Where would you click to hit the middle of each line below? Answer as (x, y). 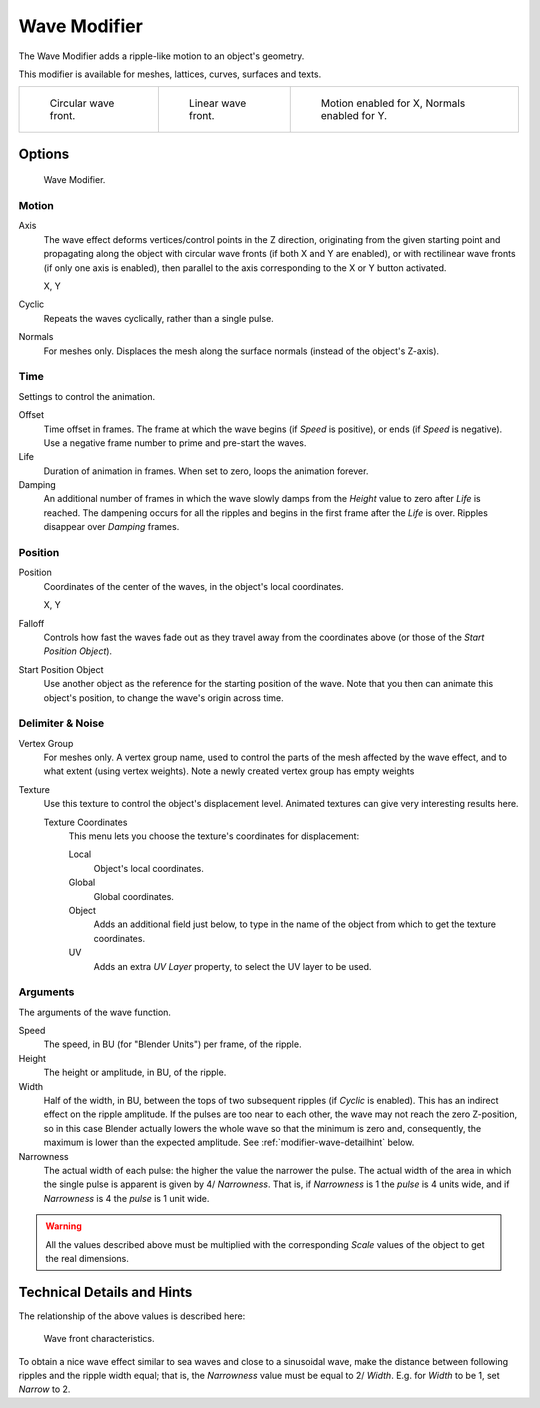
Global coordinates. (134, 896)
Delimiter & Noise (61, 723)
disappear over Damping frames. (111, 527)
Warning (63, 1226)
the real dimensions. (87, 1258)
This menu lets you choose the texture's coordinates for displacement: (214, 836)
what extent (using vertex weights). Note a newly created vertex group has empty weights (229, 771)
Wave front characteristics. (99, 1339)
